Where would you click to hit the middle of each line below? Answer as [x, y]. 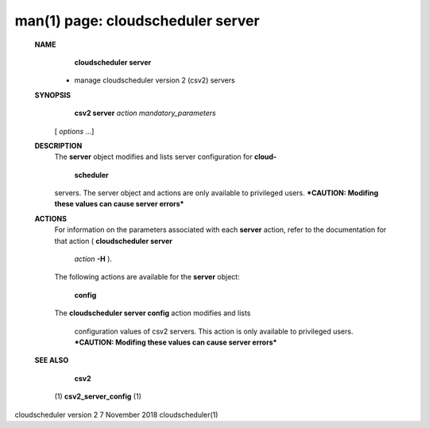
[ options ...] [74, 131]
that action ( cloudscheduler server [113, 241]
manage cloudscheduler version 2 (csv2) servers [155, 80]
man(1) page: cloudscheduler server [137, 21]
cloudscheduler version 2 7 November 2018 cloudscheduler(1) [116, 415]
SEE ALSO [52, 361]
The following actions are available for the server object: [147, 277]
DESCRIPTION [58, 145]
